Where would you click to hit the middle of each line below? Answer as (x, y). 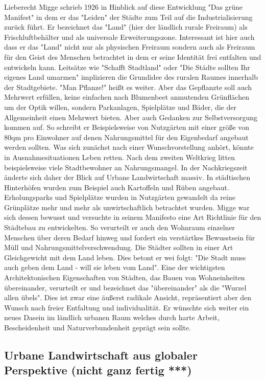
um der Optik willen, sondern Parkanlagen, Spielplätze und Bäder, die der (120, 107)
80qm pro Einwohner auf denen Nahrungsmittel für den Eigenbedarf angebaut (126, 137)
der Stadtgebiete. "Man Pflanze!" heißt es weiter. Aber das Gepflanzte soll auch (128, 87)
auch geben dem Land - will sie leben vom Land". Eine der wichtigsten (115, 267)
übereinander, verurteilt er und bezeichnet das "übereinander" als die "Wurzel (125, 287)
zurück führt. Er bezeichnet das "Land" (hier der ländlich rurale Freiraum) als (126, 27)
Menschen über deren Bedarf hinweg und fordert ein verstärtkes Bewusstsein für (130, 237)
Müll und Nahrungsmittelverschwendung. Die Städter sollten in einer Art (119, 247)
